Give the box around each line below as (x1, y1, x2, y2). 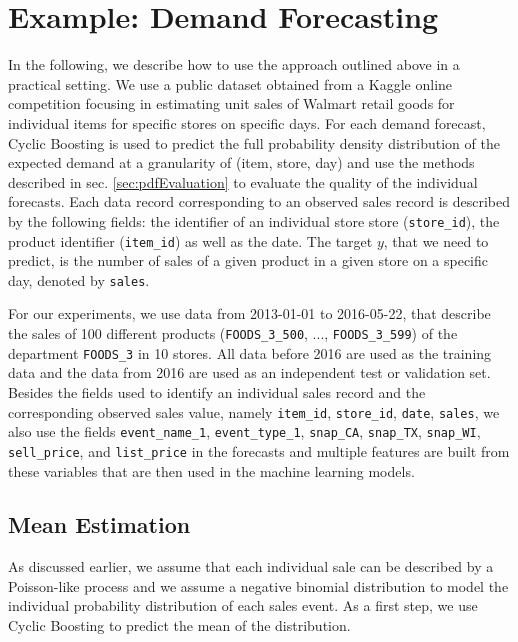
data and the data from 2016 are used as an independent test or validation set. (8, 362, 491, 383)
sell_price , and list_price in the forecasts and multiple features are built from (8, 440, 510, 461)
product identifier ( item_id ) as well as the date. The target (8, 230, 373, 251)
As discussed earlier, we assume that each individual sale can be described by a (8, 556, 494, 577)
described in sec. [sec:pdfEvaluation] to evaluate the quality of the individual (8, 171, 478, 192)
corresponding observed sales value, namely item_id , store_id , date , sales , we (8, 401, 500, 422)
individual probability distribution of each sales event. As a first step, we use (8, 595, 478, 616)
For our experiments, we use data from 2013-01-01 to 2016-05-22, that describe (8, 303, 491, 324)
